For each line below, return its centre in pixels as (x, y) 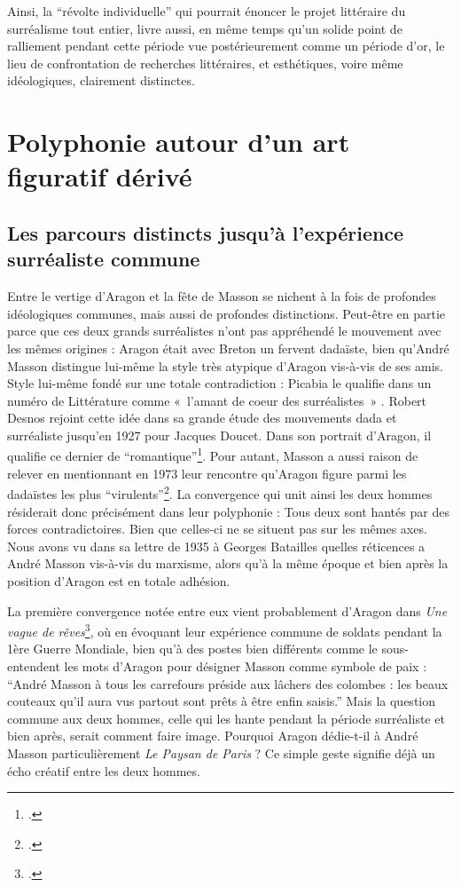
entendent (34, 665)
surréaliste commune (104, 259)
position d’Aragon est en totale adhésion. (119, 580)
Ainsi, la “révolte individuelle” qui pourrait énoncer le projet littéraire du (207, 11)
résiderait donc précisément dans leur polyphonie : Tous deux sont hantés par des (228, 511)
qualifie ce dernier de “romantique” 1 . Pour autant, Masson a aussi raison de (213, 455)
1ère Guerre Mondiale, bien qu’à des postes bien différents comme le (192, 649)
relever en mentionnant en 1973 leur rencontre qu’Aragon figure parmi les (207, 473)
